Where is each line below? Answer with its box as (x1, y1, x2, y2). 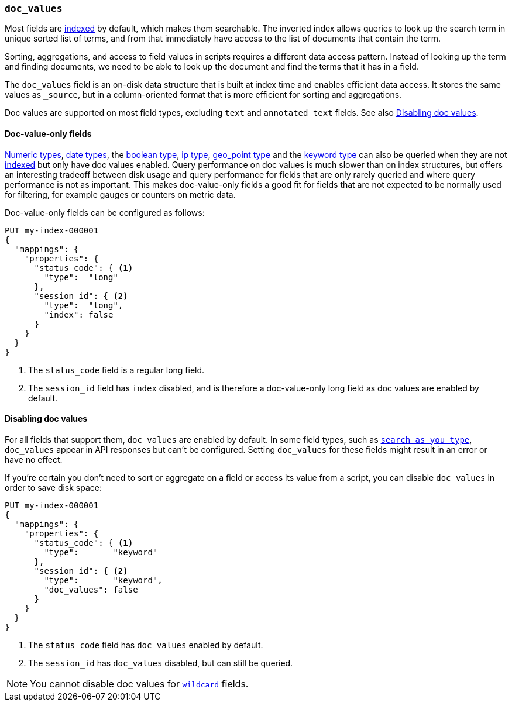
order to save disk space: (5, 482, 102, 493)
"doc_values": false (44, 584, 138, 594)
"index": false (44, 309, 114, 319)
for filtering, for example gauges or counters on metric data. (5, 189, 236, 199)
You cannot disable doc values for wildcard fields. (30, 677, 249, 690)
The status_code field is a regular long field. (28, 364, 205, 375)
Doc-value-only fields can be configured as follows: (5, 207, 205, 218)
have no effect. (5, 454, 63, 464)
